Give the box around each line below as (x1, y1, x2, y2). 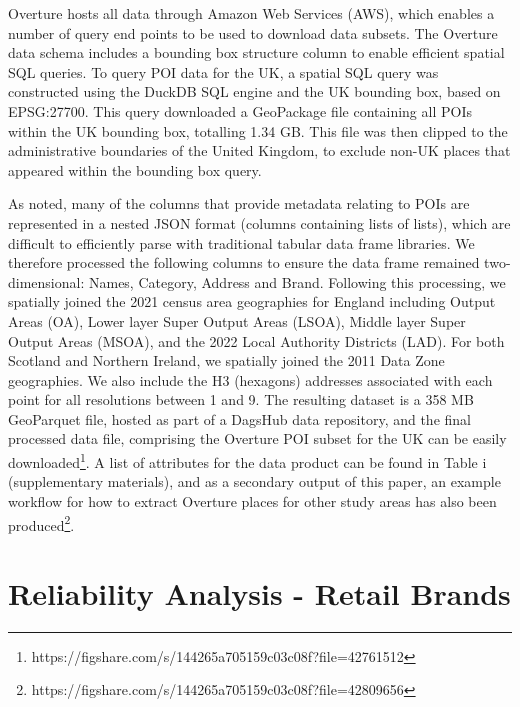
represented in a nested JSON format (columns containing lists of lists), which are (8, 212, 511, 233)
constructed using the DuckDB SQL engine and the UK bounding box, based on (8, 81, 501, 102)
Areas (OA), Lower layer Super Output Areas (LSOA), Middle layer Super (8, 310, 466, 331)
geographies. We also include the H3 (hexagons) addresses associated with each (8, 369, 493, 390)
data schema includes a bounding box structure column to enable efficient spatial (8, 42, 505, 63)
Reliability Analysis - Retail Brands (8, 572, 511, 613)
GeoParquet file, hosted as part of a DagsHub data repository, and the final (8, 408, 471, 429)
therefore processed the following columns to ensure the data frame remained (8, 252, 480, 273)
